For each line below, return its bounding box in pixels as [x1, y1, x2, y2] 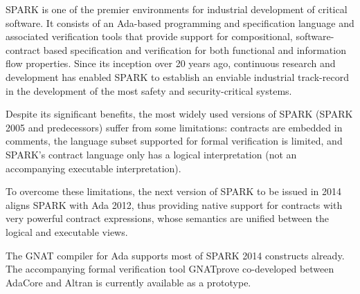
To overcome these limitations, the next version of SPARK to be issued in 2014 [6, 184, 341, 199]
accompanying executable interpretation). [6, 160, 181, 175]
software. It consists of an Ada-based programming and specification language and [6, 15, 354, 30]
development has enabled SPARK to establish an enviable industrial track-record [6, 69, 349, 84]
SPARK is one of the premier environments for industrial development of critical [6, 2, 348, 16]
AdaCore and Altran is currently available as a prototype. [6, 275, 251, 289]
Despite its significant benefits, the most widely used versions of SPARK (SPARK [6, 107, 353, 121]
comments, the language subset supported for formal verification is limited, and [6, 134, 343, 148]
